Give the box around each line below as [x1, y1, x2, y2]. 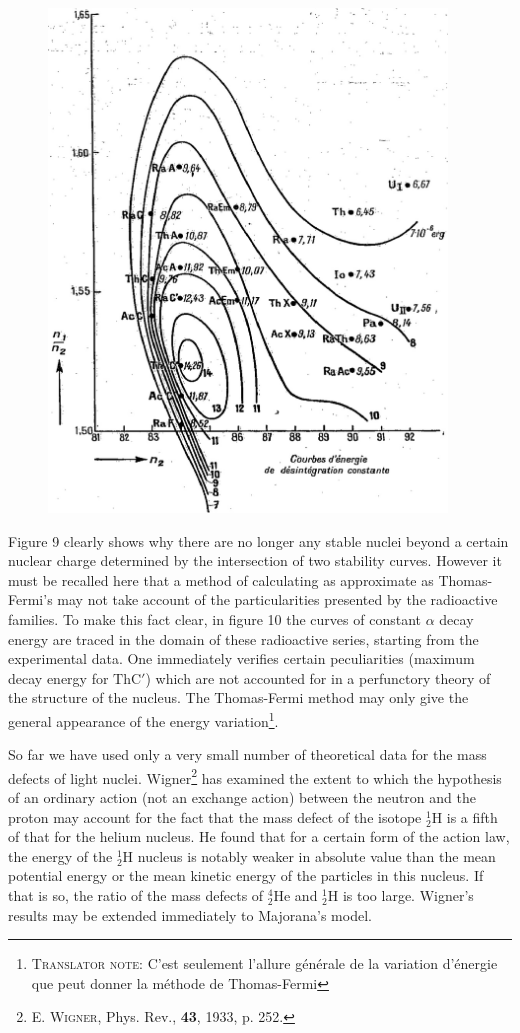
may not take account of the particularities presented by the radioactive [57, 589, 498, 610]
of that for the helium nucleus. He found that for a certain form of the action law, [8, 826, 510, 847]
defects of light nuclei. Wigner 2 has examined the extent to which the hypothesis [8, 764, 502, 788]
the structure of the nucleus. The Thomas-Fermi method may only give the [8, 687, 469, 708]
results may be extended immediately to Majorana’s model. [8, 904, 372, 925]
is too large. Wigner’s [342, 885, 474, 906]
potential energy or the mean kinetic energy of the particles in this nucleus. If [8, 865, 484, 886]
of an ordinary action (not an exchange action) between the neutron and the [8, 787, 476, 808]
